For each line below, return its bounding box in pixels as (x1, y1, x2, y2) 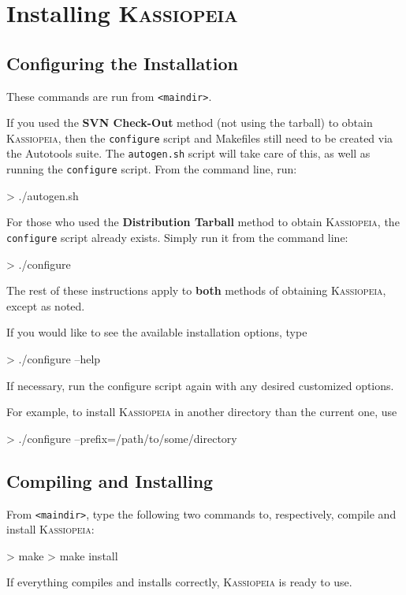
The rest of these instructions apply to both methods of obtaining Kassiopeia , (6, 282, 386, 299)
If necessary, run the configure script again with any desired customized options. (6, 377, 394, 393)
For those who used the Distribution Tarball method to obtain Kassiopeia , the (6, 214, 400, 230)
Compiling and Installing (6, 468, 214, 493)
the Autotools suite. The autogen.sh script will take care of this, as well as (6, 145, 371, 162)
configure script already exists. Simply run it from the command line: (6, 229, 348, 245)
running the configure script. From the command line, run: (6, 161, 297, 177)
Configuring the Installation (6, 50, 238, 75)
